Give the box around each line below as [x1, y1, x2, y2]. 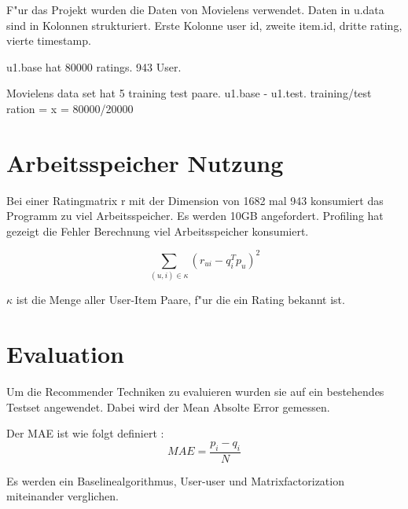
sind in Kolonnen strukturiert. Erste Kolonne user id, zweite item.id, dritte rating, [6, 16, 402, 33]
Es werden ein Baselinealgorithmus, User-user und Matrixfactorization [6, 472, 344, 489]
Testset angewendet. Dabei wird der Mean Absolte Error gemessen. [6, 398, 330, 415]
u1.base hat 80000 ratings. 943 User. [6, 58, 182, 75]
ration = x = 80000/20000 [6, 100, 134, 116]
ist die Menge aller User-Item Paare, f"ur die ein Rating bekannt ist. [16, 291, 345, 308]
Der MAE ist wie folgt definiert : [6, 425, 164, 441]
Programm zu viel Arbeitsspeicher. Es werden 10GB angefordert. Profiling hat [6, 207, 384, 224]
